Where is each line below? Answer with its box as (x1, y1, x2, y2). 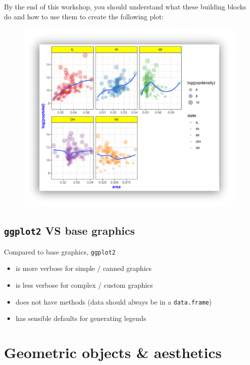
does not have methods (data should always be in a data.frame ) (15, 296, 212, 307)
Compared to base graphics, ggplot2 (4, 246, 116, 257)
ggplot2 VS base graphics (4, 223, 135, 238)
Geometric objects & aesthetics (4, 342, 222, 363)
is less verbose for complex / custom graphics (15, 280, 153, 290)
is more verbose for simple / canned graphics (15, 263, 152, 273)
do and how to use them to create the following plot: (4, 11, 164, 21)
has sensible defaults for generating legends (15, 313, 147, 323)
